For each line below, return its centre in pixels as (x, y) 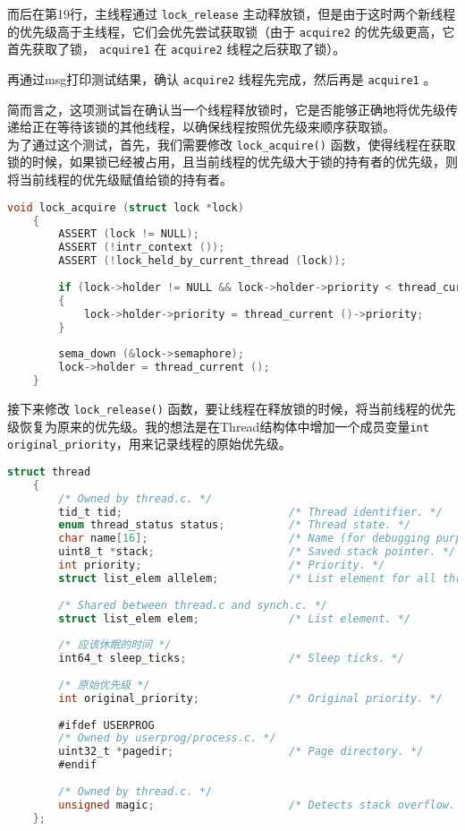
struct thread (49, 471)
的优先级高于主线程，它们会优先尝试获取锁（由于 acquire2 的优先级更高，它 (231, 31)
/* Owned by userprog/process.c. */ (167, 738)
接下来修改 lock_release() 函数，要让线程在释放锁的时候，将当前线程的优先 (232, 408)
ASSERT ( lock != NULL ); (129, 234)
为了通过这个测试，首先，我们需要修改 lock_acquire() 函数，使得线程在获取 (232, 144)
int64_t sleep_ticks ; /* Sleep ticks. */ (231, 659)
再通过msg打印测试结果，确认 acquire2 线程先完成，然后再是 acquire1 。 (222, 78)
